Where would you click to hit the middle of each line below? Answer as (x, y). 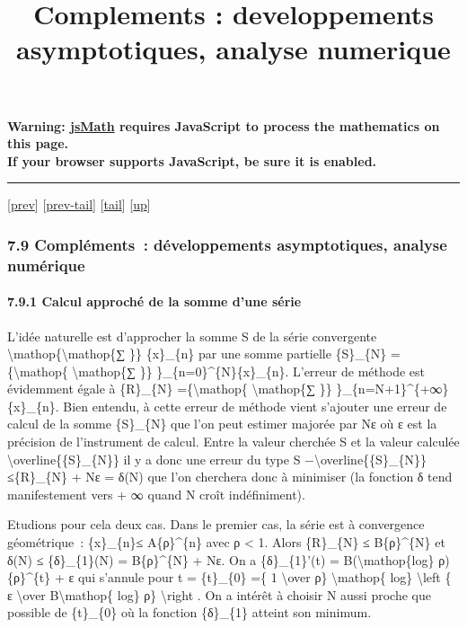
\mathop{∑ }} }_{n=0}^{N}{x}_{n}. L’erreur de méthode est (248, 371)
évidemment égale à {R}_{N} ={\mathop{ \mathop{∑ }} (170, 389)
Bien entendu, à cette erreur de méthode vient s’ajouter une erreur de (255, 406)
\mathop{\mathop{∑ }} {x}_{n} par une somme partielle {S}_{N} (197, 354)
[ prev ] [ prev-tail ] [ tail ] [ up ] (79, 204)
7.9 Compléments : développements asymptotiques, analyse (227, 244)
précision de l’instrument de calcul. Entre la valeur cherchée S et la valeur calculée (233, 442)
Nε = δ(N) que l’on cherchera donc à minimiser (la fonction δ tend (269, 477)
